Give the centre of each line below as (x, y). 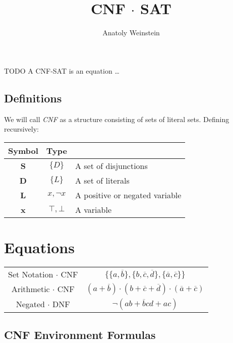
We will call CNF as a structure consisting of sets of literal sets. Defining (117, 119)
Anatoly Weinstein (131, 33)
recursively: (21, 129)
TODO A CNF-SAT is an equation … (62, 70)
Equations (39, 247)
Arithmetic (31, 289)
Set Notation (31, 274)
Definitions (33, 98)
